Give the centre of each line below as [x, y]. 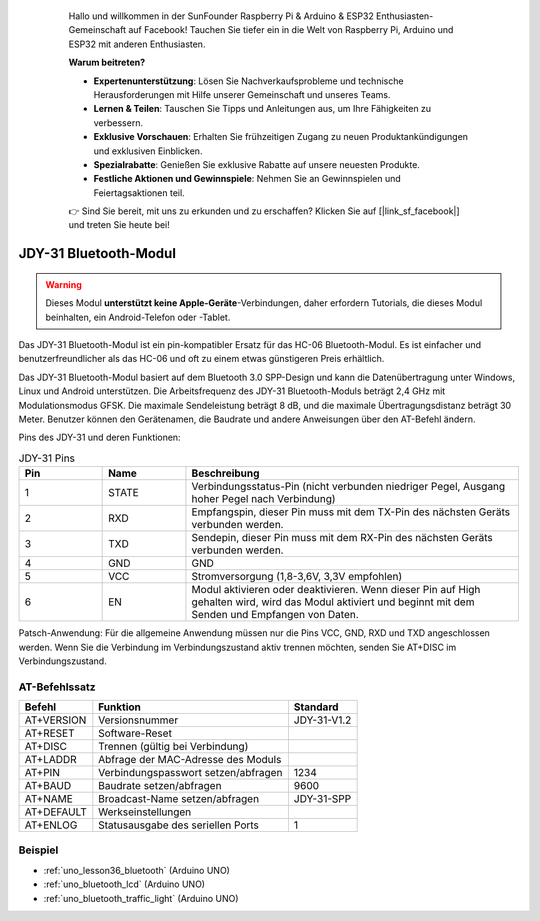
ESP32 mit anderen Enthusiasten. [137, 44]
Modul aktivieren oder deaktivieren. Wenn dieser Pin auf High [336, 590]
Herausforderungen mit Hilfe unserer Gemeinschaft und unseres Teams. [242, 94]
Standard [316, 707]
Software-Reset [135, 733]
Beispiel [38, 850]
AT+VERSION [55, 720]
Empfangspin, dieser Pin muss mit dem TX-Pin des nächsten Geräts [350, 512]
